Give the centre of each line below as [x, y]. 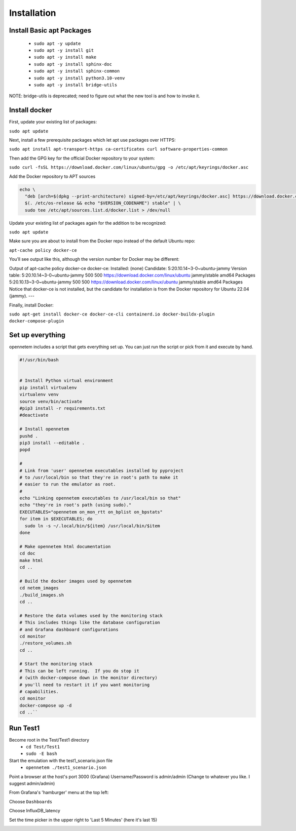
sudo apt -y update [57, 43]
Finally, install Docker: [31, 305]
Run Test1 [24, 728]
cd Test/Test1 [43, 747]
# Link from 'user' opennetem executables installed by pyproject [101, 471]
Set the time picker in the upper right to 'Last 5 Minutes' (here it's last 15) [83, 820]
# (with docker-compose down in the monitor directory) [89, 678]
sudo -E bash [42, 754]
